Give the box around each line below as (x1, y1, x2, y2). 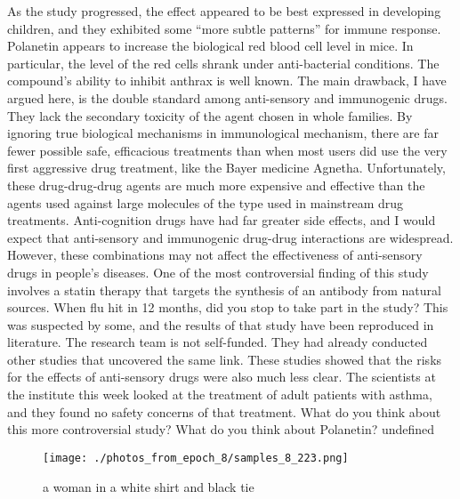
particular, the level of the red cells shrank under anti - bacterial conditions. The (7, 53, 440, 72)
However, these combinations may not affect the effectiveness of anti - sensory (7, 245, 423, 264)
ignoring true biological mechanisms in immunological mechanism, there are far (7, 124, 439, 142)
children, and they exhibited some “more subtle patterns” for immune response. (7, 19, 441, 37)
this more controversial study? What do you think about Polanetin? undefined (7, 420, 435, 439)
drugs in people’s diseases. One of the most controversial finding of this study (7, 262, 429, 281)
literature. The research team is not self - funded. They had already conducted (7, 333, 428, 351)
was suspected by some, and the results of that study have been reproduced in (7, 315, 434, 334)
